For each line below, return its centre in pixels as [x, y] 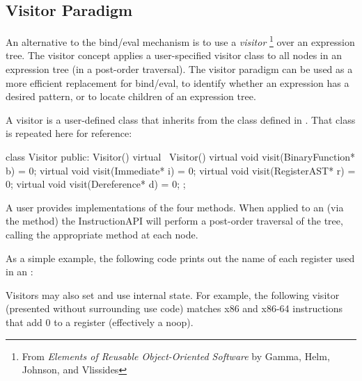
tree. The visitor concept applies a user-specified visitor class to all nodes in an [174, 55]
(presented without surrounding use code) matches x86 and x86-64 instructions [174, 308]
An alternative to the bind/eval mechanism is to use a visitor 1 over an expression [180, 41]
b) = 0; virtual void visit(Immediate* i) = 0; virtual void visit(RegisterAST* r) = [181, 170]
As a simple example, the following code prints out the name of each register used [180, 258]
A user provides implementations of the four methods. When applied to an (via [175, 207]
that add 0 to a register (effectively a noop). [100, 322]
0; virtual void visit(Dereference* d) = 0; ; [96, 184]
